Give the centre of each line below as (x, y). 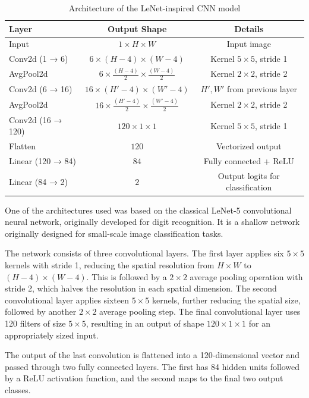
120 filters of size (35, 323)
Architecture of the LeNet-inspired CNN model (154, 8)
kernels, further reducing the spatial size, (226, 300)
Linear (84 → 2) (39, 181)
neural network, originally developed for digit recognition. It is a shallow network (152, 222)
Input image (249, 44)
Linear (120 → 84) (43, 161)
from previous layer (262, 88)
